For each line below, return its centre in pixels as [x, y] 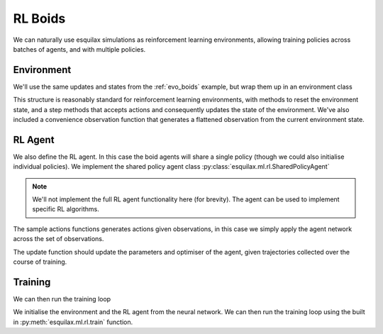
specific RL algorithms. [66, 209]
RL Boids [39, 18]
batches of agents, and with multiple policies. [79, 49]
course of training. [40, 262]
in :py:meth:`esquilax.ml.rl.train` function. [73, 322]
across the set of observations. [59, 239]
